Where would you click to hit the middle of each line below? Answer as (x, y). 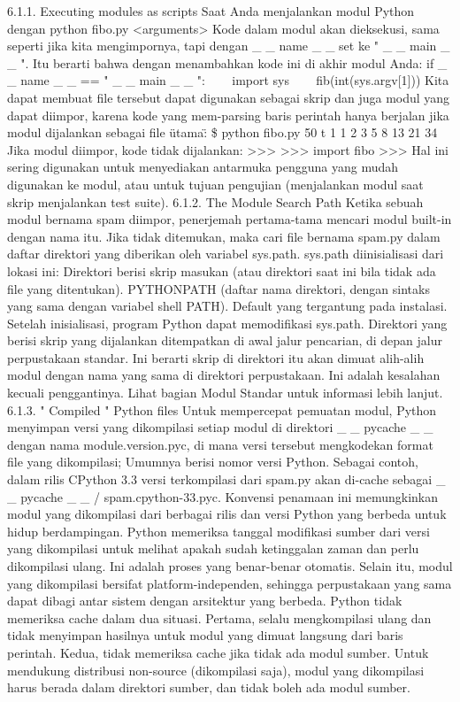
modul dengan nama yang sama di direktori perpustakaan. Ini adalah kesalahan (224, 375)
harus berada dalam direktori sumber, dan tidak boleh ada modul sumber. (209, 687)
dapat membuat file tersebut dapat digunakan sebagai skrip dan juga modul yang (229, 97)
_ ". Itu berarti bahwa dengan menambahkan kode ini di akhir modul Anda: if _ (227, 62)
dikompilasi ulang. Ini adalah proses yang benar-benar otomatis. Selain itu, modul (230, 566)
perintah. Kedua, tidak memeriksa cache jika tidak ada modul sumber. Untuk (218, 652)
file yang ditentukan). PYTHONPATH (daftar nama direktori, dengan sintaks (218, 288)
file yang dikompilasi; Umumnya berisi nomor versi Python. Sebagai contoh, (213, 462)
